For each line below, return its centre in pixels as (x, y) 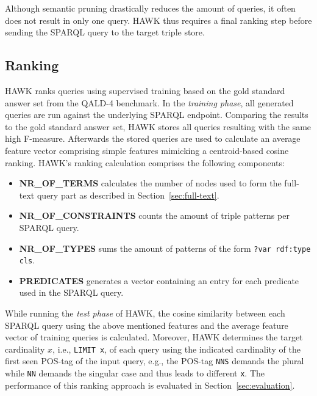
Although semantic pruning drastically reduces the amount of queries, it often (150, 8)
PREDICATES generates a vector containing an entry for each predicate (159, 280)
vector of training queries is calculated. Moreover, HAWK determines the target (154, 337)
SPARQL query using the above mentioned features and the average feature (147, 325)
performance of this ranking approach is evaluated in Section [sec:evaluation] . (150, 385)
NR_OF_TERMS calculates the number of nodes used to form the (150, 183)
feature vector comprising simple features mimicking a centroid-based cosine (147, 150)
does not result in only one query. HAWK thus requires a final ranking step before (158, 20)
